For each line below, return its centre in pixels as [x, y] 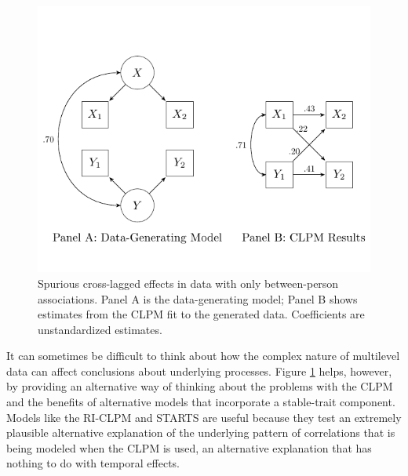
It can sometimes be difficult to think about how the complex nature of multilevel [203, 356]
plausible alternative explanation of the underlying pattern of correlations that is [201, 432]
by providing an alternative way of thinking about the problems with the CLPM [200, 386]
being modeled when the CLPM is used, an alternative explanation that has [189, 447]
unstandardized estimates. [100, 329]
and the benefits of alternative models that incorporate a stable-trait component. [201, 402]
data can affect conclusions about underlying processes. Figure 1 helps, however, [199, 371]
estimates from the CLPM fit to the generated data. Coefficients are [201, 314]
